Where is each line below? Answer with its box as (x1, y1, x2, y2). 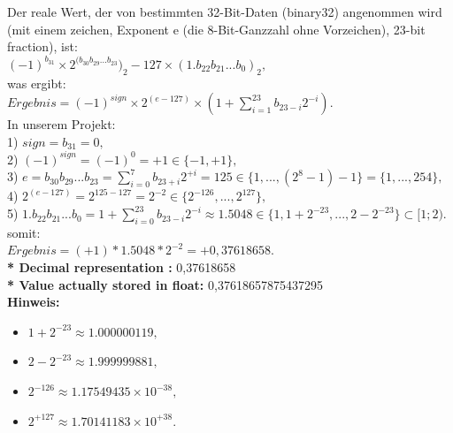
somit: (7, 223, 41, 241)
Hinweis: (7, 292, 60, 311)
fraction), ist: (7, 37, 78, 56)
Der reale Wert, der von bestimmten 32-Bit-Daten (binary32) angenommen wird (7, 3, 442, 20)
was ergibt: (7, 73, 66, 92)
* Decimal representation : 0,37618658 (7, 258, 236, 277)
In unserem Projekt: (7, 115, 116, 133)
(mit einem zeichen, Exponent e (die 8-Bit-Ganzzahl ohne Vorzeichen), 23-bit (7, 19, 426, 38)
